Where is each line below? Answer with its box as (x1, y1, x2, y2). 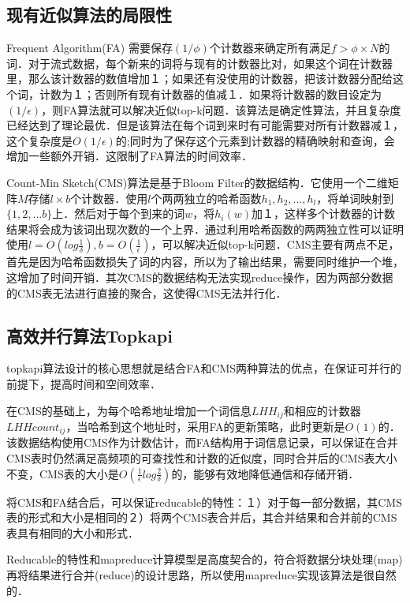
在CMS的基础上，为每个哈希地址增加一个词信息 (6, 402, 252, 418)
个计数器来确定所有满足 (209, 39, 331, 56)
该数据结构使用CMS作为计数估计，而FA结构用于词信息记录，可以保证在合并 (6, 434, 398, 451)
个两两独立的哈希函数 (151, 189, 262, 206)
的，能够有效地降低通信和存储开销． (171, 465, 360, 481)
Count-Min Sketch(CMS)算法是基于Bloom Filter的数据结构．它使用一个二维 (6, 174, 388, 190)
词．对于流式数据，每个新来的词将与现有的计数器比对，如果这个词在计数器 (6, 54, 393, 71)
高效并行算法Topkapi (6, 323, 173, 347)
